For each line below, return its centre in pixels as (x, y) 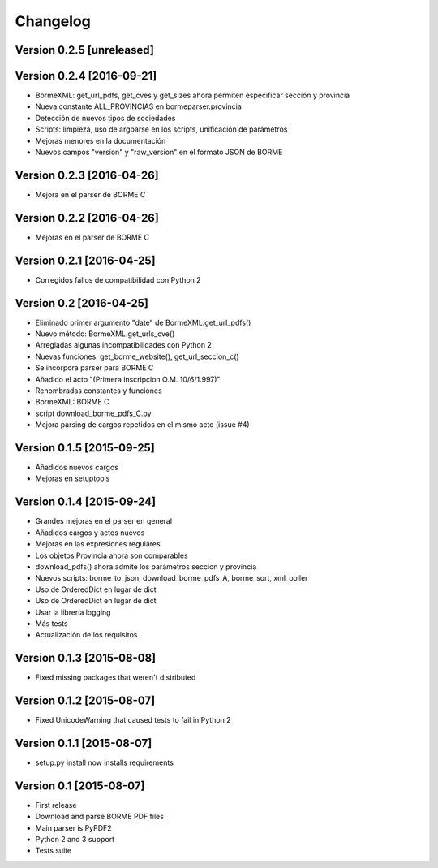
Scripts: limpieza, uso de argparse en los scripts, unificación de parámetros (161, 129)
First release (56, 805)
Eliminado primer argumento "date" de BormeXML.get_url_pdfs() (143, 322)
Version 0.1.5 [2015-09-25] (85, 448)
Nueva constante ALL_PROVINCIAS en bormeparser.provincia (139, 106)
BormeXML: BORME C (72, 402)
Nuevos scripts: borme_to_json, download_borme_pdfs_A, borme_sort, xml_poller (172, 578)
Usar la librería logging (73, 612)
